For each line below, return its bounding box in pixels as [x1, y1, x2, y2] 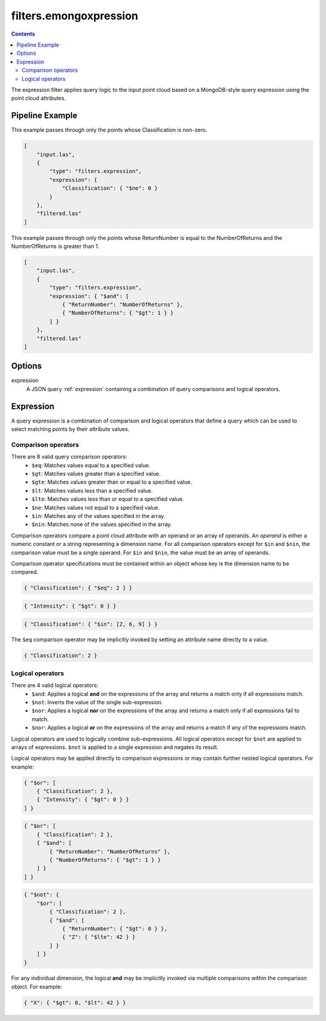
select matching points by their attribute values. [11, 426, 130, 433]
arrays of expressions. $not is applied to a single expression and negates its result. [11, 744, 219, 751]
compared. [11, 568, 39, 575]
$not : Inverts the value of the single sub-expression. [31, 698, 163, 705]
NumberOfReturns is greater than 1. [11, 242, 100, 250]
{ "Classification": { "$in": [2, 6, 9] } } [24, 620, 158, 627]
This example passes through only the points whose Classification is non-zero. [11, 126, 208, 134]
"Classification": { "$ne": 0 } [62, 185, 158, 192]
